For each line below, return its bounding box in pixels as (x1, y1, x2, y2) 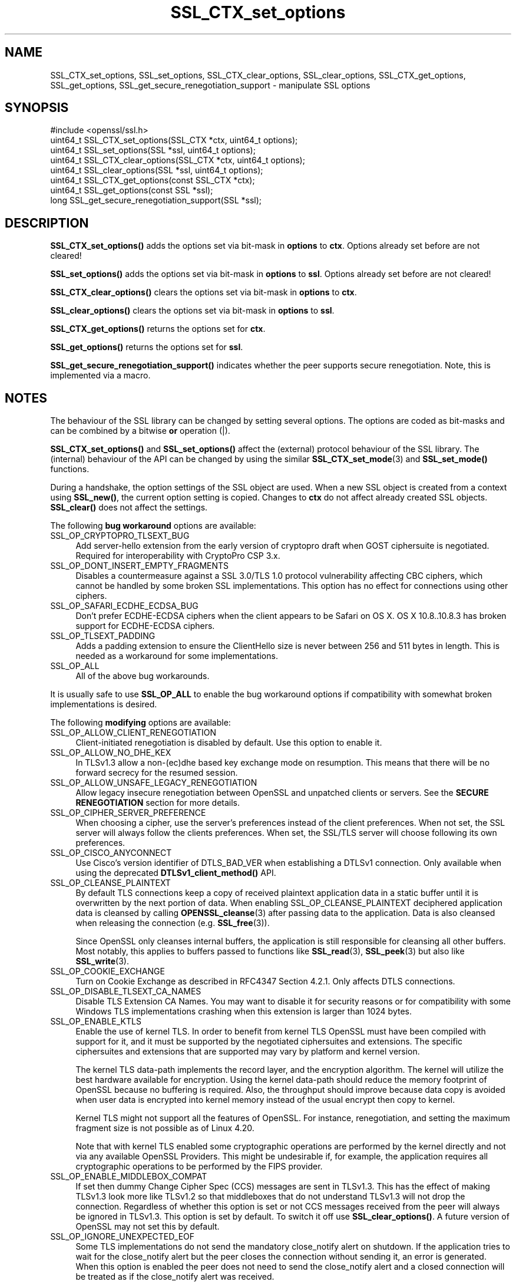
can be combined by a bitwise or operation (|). (50, 426, 230, 436)
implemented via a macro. (50, 370, 151, 381)
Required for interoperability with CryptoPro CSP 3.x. (75, 551, 280, 561)
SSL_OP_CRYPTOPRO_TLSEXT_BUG (50, 531, 190, 541)
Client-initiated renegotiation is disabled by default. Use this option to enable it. (75, 737, 382, 748)
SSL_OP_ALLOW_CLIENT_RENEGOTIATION (50, 727, 216, 738)
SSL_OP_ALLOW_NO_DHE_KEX (50, 747, 171, 758)
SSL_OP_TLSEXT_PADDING (50, 631, 156, 641)
